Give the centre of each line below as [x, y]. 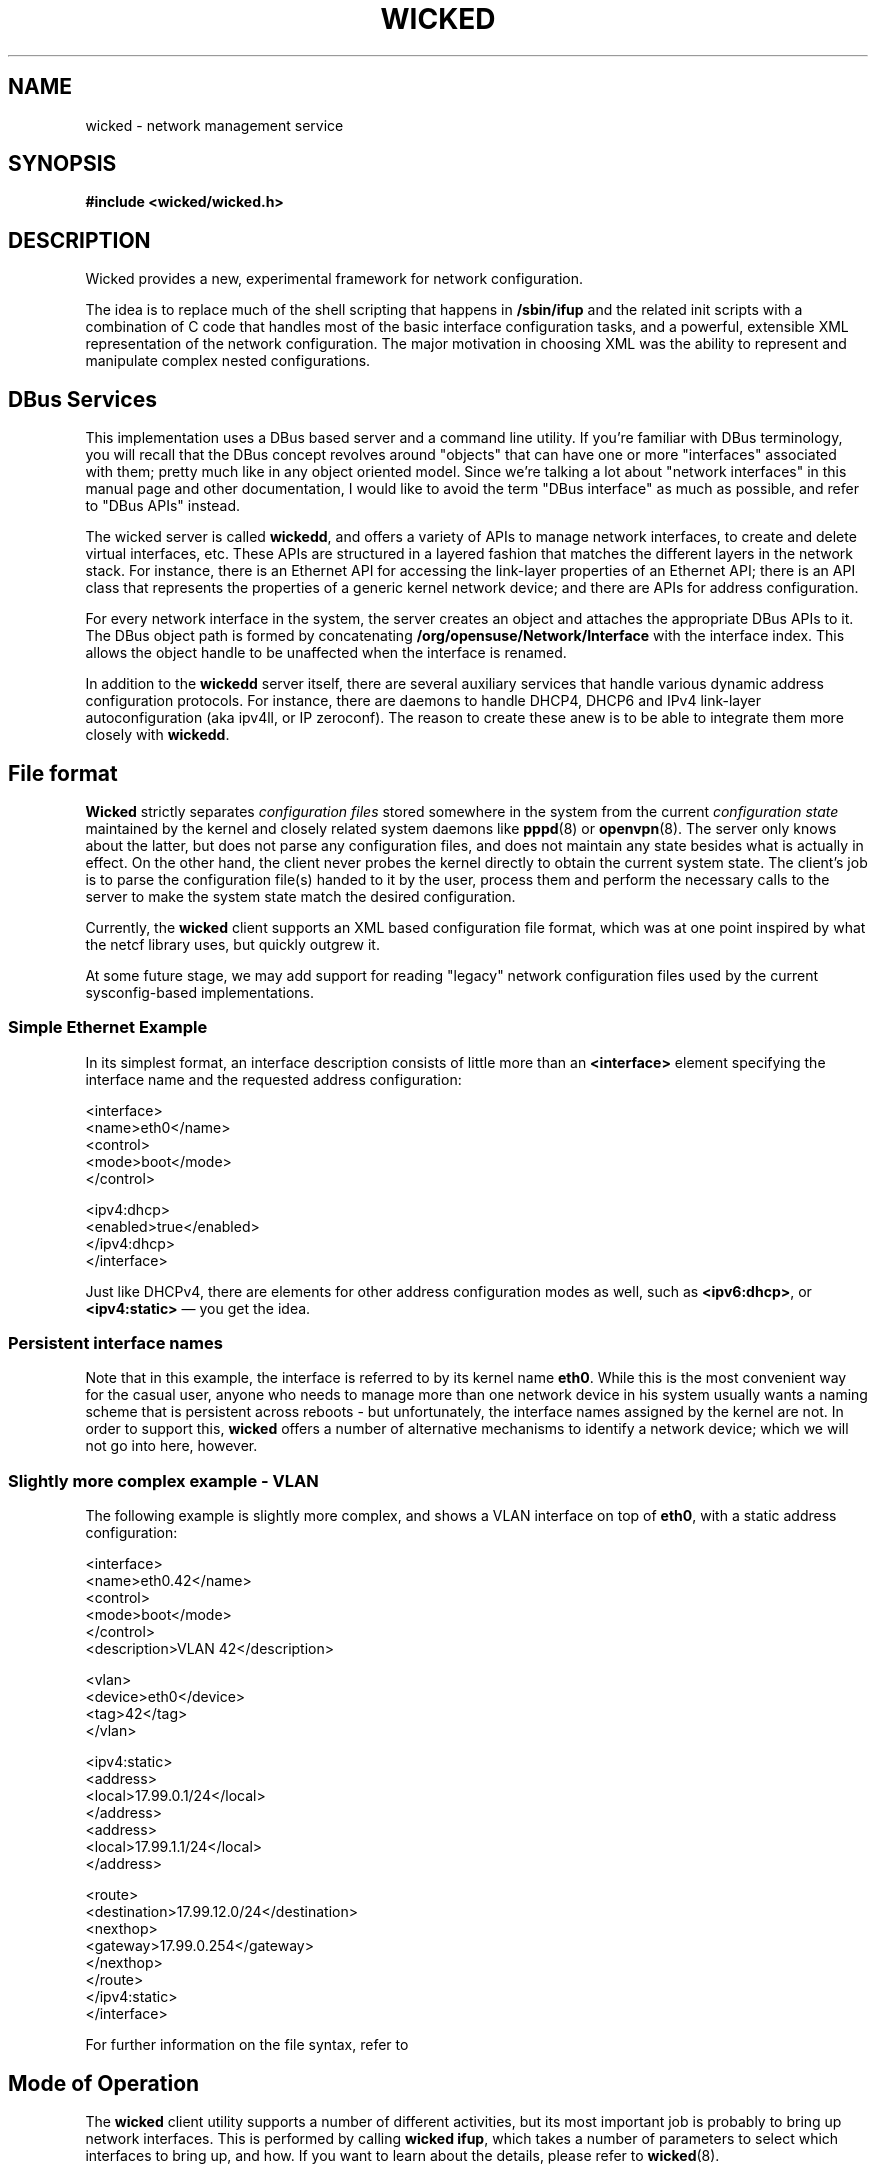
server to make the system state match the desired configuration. [300, 896]
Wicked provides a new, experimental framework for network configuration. [334, 279]
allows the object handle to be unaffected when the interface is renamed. [326, 653]
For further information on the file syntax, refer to [247, 2045]
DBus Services [82, 399]
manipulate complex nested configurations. [228, 361]
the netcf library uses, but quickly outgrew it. [232, 944]
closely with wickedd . [157, 735]
